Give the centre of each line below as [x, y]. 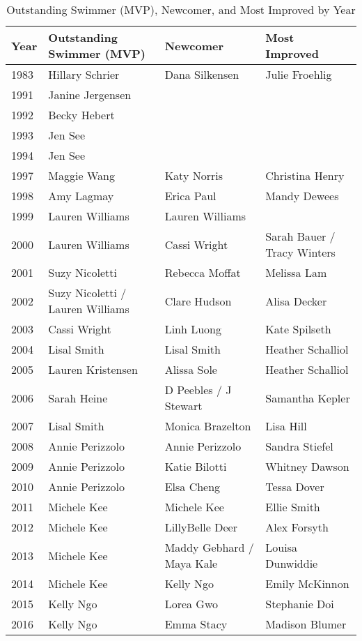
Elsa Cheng [192, 487]
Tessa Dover [295, 487]
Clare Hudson [198, 301]
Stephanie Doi [300, 604]
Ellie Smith [293, 507]
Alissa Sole [191, 369]
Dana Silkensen [202, 74]
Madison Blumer [306, 624]
